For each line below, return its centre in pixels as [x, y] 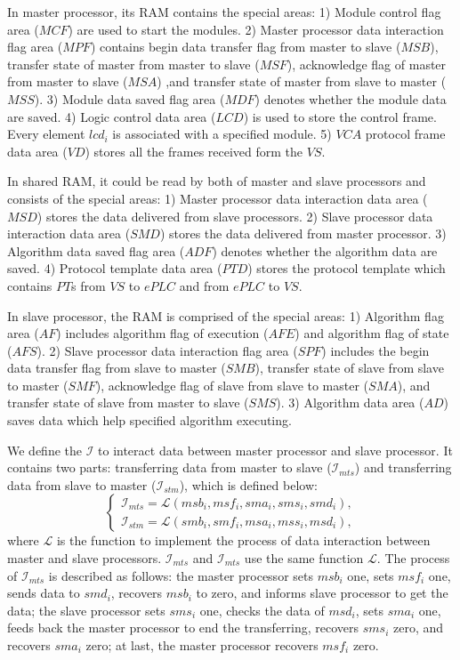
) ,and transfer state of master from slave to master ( [302, 81]
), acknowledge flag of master [367, 64]
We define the [44, 450]
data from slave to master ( [82, 484]
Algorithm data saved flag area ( [96, 250]
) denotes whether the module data [351, 98]
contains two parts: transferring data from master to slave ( [169, 467]
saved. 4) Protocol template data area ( [115, 268]
